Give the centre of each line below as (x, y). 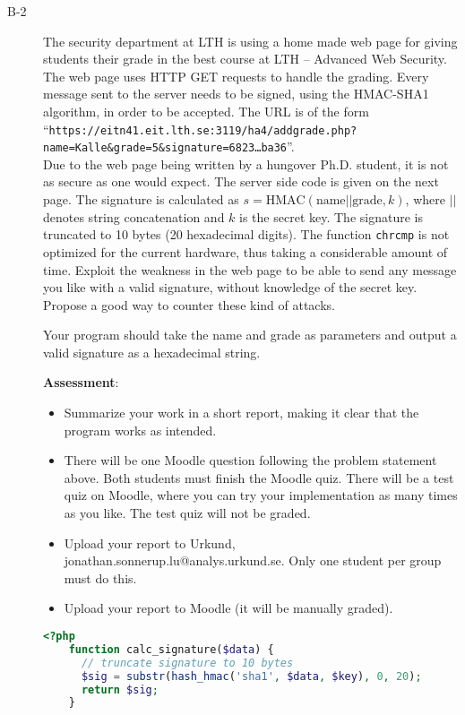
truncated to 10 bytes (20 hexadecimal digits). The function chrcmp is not (246, 234)
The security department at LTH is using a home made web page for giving (250, 41)
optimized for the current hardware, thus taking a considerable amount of (245, 251)
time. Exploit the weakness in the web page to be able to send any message (250, 269)
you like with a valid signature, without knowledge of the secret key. (230, 287)
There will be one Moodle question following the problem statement (250, 460)
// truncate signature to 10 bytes (187, 663)
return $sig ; (120, 689)
